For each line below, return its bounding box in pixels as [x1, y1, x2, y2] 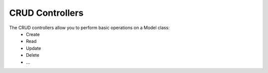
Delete [26, 52, 40, 58]
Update [26, 45, 42, 51]
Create [26, 31, 40, 37]
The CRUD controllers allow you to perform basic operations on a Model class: [9, 25, 170, 31]
